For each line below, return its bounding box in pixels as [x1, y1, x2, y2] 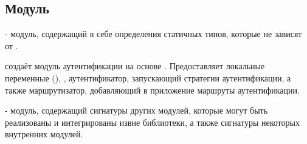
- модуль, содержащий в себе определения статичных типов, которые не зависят [5, 27, 302, 40]
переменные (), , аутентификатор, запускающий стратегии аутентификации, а [5, 71, 291, 84]
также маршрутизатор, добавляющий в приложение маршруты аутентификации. [5, 83, 300, 96]
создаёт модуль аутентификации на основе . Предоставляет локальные [5, 60, 265, 72]
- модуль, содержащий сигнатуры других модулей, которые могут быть [5, 104, 268, 117]
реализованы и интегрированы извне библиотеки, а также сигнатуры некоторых [5, 115, 300, 128]
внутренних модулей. [5, 128, 83, 140]
